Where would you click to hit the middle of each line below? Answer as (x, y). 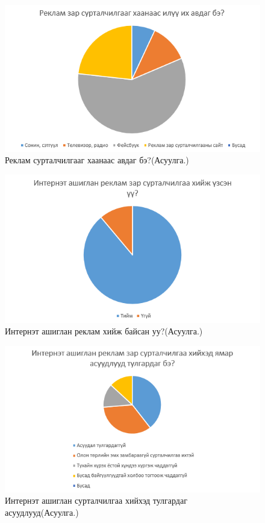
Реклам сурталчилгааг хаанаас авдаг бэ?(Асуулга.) (97, 160)
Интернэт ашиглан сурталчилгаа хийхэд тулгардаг (96, 500)
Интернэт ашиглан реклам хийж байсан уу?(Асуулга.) (104, 331)
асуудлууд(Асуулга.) (42, 512)
